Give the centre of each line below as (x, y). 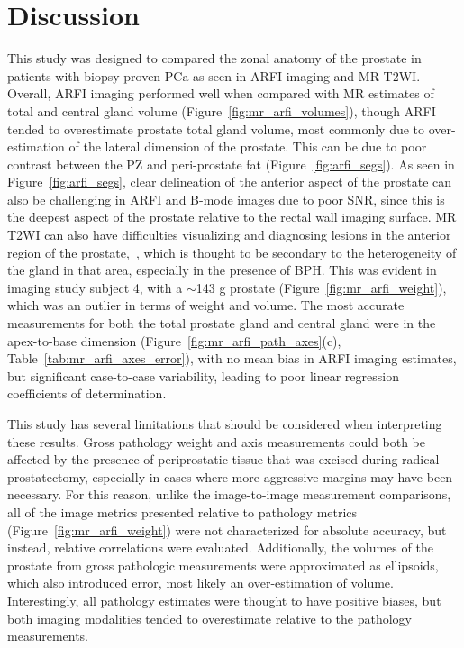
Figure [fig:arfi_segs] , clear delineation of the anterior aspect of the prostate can (230, 182)
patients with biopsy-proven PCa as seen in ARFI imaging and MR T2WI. (214, 75)
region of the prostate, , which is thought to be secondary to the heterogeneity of (232, 252)
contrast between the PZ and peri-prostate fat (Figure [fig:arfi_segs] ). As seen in (231, 164)
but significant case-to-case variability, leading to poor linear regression (203, 375)
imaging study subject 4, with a (95, 287)
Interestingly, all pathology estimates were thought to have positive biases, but (224, 600)
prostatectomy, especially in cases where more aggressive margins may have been (230, 476)
